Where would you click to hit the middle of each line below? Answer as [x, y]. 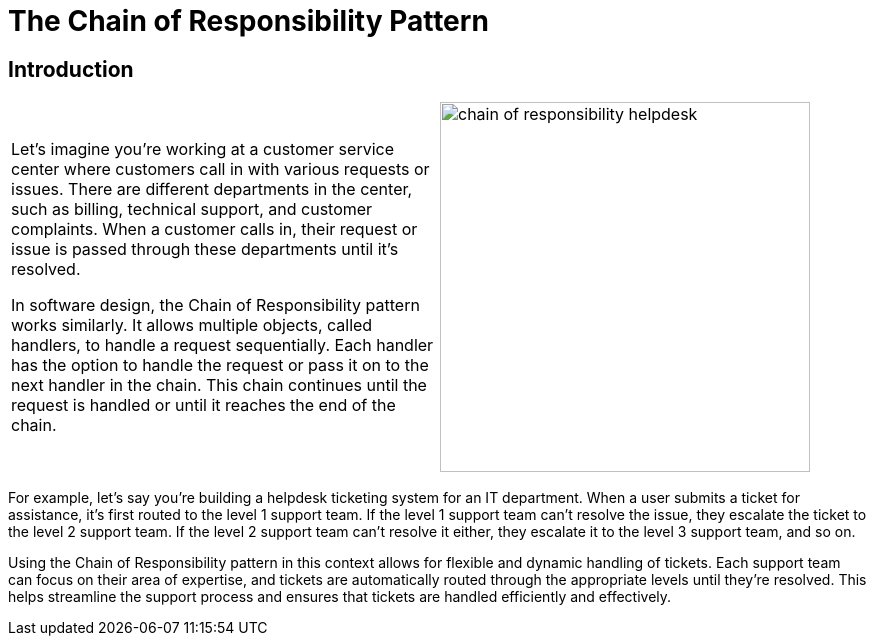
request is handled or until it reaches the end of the [203, 405]
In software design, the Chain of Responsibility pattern [215, 305]
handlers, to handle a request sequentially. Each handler [222, 345]
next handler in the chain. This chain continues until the [219, 385]
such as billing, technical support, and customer [192, 209]
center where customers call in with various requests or [220, 169]
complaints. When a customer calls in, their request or [214, 229]
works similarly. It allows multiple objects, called [192, 325]
